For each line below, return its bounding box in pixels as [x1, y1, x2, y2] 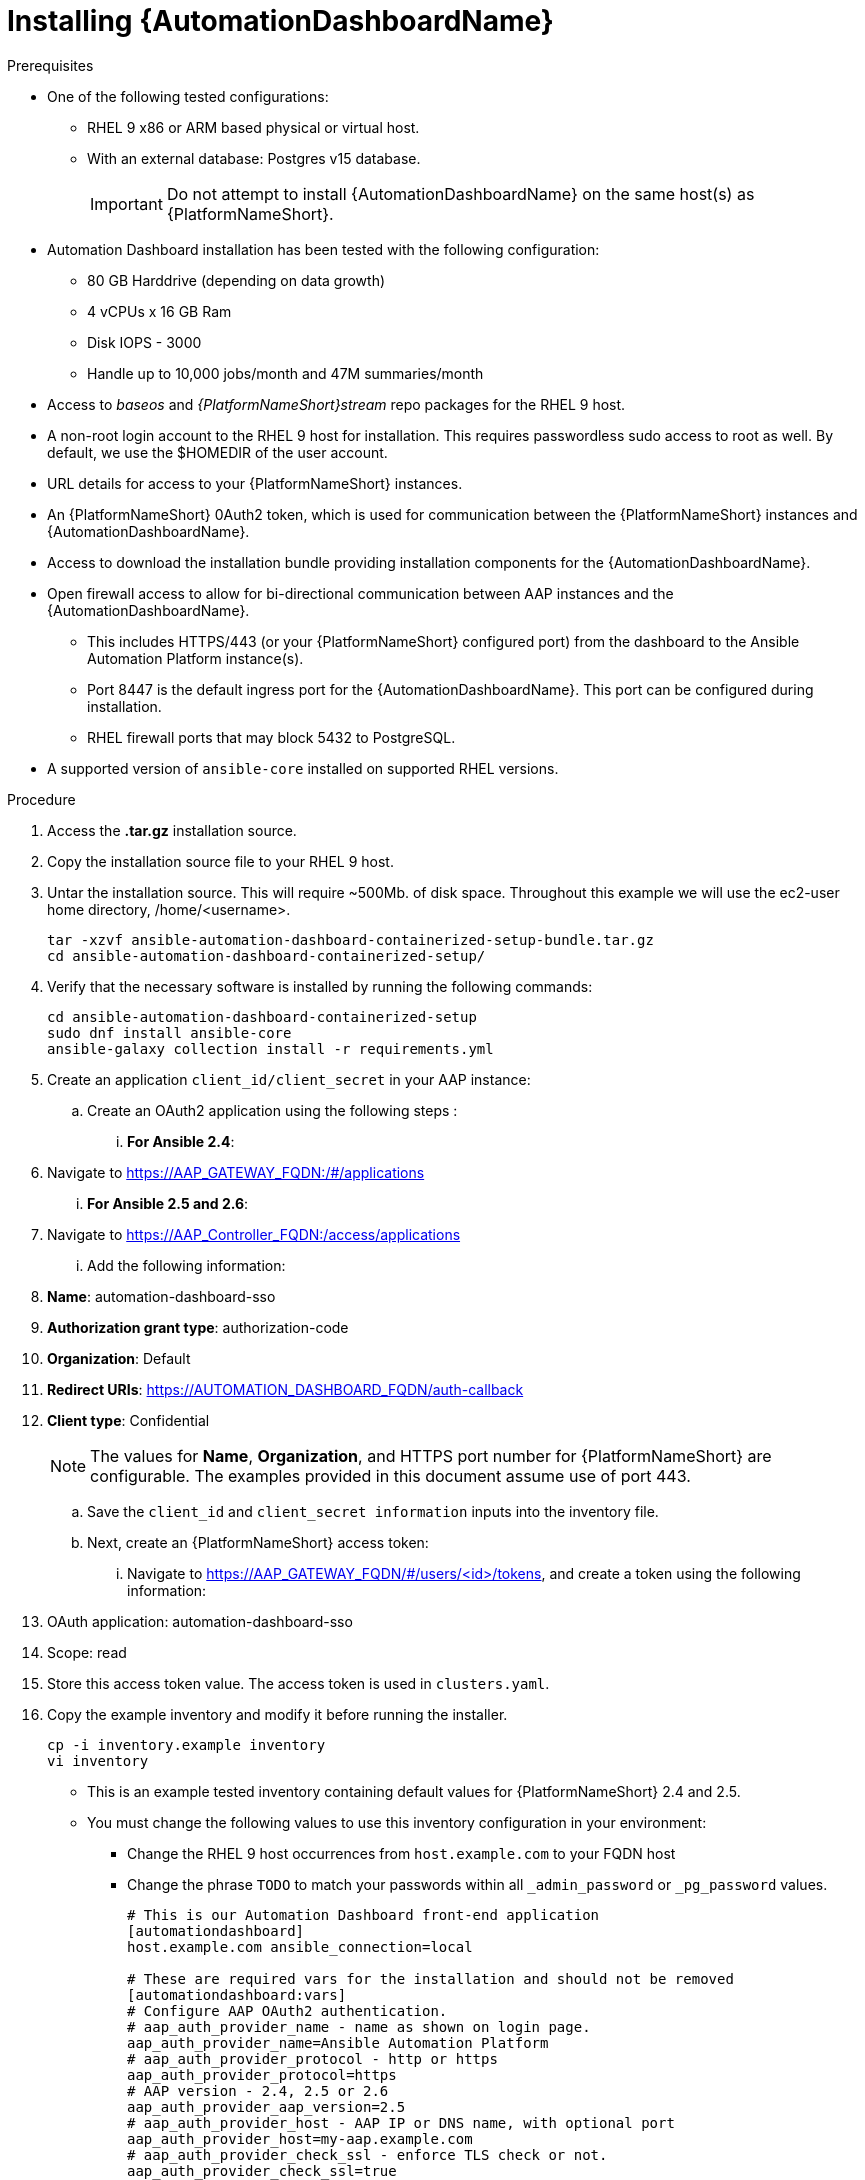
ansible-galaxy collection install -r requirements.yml [47, 1040, 494, 1057]
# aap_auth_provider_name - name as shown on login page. [127, 2018, 591, 2035]
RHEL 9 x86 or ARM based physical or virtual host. [87, 118, 420, 136]
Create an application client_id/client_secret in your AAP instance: [47, 1070, 531, 1088]
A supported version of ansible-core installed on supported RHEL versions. [47, 759, 559, 777]
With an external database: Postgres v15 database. [87, 149, 421, 167]
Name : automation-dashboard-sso [47, 1287, 276, 1305]
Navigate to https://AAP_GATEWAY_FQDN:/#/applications [47, 1163, 425, 1181]
